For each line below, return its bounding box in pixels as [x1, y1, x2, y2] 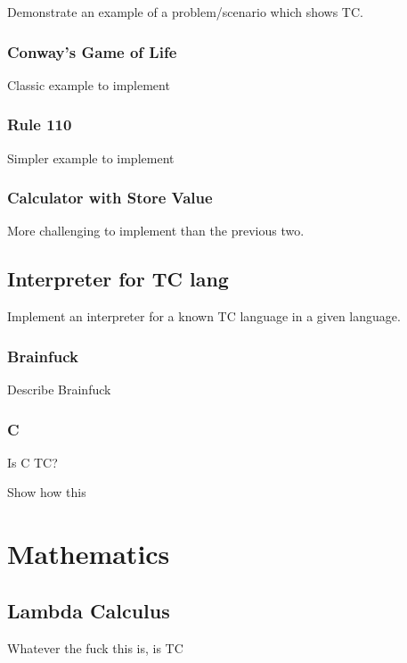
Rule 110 [7, 113, 72, 136]
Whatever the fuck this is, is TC [7, 638, 183, 657]
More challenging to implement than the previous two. [7, 221, 305, 240]
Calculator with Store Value [7, 186, 213, 209]
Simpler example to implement [7, 148, 175, 167]
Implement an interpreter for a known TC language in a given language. [7, 307, 401, 326]
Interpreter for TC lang [7, 265, 229, 293]
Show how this [7, 483, 86, 501]
